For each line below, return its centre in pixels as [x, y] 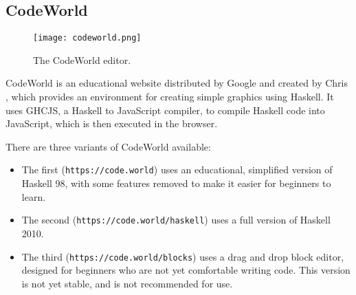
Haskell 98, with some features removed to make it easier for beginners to [176, 183]
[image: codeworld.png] [87, 38]
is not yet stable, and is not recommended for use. [127, 283]
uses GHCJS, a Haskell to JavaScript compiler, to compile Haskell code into [165, 110]
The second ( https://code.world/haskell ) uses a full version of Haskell [176, 220]
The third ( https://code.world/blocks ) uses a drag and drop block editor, [183, 256]
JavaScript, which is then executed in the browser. [112, 123]
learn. [34, 196]
